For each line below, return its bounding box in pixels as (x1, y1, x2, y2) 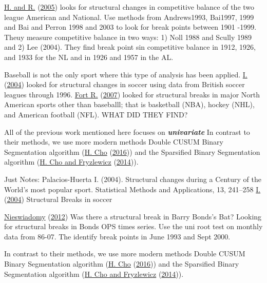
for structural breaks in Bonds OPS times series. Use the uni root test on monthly (4, 221, 263, 232)
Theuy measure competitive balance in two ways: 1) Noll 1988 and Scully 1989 (4, 31, 252, 42)
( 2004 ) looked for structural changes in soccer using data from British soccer (4, 79, 245, 90)
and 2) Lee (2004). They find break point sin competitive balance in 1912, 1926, (4, 42, 256, 52)
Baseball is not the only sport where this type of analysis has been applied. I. (4, 69, 247, 79)
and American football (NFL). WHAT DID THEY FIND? (4, 109, 188, 119)
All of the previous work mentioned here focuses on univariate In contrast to (4, 126, 250, 137)
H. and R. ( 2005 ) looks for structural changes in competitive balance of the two (4, 2, 255, 12)
